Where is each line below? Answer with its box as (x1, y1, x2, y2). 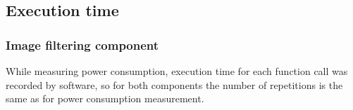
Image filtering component (6, 36, 159, 53)
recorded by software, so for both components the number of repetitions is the (6, 77, 343, 92)
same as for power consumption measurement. (6, 91, 204, 106)
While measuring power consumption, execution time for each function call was (6, 64, 348, 78)
